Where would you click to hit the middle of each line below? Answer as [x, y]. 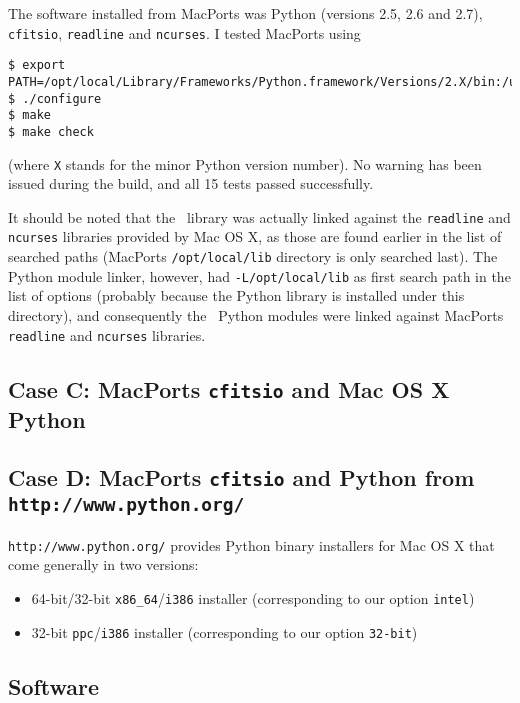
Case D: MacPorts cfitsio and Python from [241, 477]
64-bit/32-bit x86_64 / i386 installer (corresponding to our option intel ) [253, 598]
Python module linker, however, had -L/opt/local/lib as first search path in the [259, 275]
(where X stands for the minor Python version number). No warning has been [245, 163]
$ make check [51, 131]
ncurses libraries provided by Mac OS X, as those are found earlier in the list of [255, 236]
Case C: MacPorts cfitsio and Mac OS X [229, 388]
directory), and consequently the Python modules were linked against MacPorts [256, 315]
